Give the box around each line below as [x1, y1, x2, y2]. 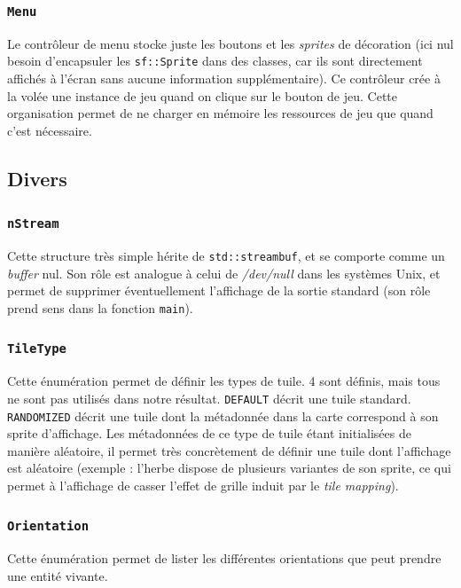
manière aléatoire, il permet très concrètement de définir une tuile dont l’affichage [7, 441, 451, 459]
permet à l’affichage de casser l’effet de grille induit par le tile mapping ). [7, 475, 399, 494]
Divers [7, 164, 67, 192]
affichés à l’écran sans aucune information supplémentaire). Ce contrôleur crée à [7, 69, 441, 88]
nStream [7, 216, 59, 231]
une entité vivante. [7, 566, 108, 584]
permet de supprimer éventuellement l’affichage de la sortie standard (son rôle [7, 281, 431, 300]
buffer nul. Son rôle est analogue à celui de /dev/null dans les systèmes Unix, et [7, 263, 441, 282]
